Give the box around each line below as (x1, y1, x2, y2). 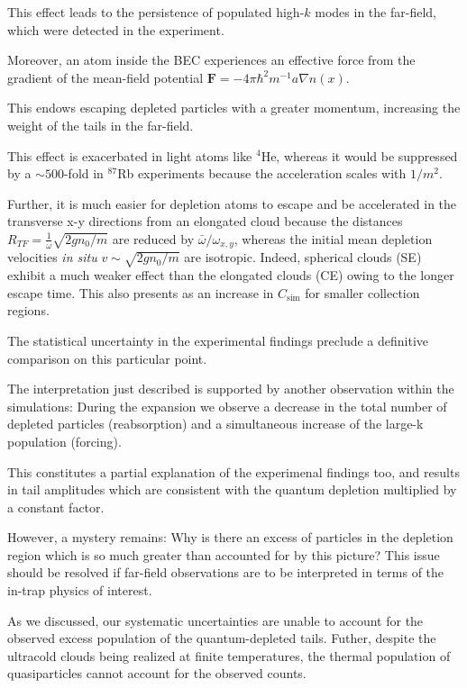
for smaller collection (305, 283, 420, 302)
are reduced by (112, 229, 195, 248)
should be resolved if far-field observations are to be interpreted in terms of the (7, 563, 444, 582)
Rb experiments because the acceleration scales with (117, 164, 407, 183)
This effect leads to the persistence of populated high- (7, 3, 305, 21)
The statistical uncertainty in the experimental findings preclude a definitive (7, 330, 429, 349)
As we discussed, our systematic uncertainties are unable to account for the (7, 611, 424, 629)
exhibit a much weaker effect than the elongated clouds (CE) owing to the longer (7, 266, 454, 285)
